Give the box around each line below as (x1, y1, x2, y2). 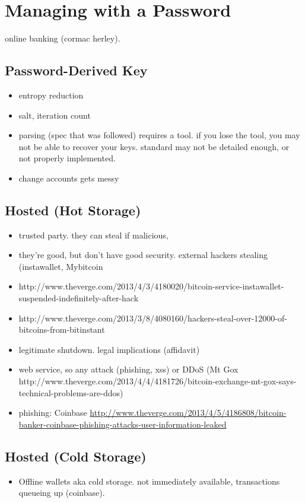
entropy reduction (18, 88, 84, 101)
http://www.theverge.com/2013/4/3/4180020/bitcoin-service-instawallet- (18, 280, 284, 292)
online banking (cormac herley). (5, 32, 120, 44)
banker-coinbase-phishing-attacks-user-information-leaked (18, 418, 227, 430)
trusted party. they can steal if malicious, (18, 228, 169, 241)
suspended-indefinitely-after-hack (18, 292, 139, 304)
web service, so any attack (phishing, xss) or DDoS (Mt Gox (18, 363, 239, 375)
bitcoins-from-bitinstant (18, 323, 105, 336)
